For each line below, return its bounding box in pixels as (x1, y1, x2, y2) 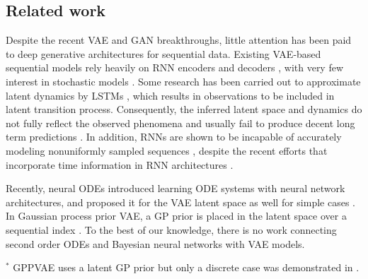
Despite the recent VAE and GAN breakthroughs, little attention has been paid (6, 32, 352, 47)
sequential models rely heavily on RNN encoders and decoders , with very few (6, 60, 344, 75)
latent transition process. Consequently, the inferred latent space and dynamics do (6, 102, 362, 117)
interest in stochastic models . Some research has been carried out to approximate (6, 73, 361, 88)
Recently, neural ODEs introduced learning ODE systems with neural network (6, 181, 345, 196)
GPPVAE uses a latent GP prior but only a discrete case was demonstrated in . (13, 260, 360, 275)
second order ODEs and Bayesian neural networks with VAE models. (6, 236, 305, 251)
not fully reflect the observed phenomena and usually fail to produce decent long (6, 115, 355, 130)
